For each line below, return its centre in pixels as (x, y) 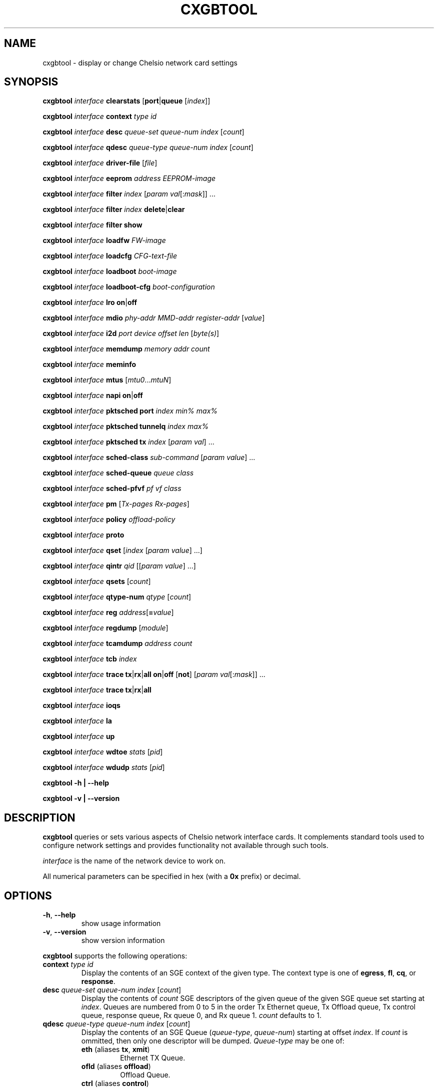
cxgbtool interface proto (83, 535)
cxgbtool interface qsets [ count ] (97, 581)
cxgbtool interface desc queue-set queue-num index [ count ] (143, 132)
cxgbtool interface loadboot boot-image (110, 271)
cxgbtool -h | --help (76, 783)
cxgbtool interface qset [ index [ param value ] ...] (122, 550)
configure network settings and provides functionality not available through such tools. (185, 845)
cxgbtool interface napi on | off (93, 395)
